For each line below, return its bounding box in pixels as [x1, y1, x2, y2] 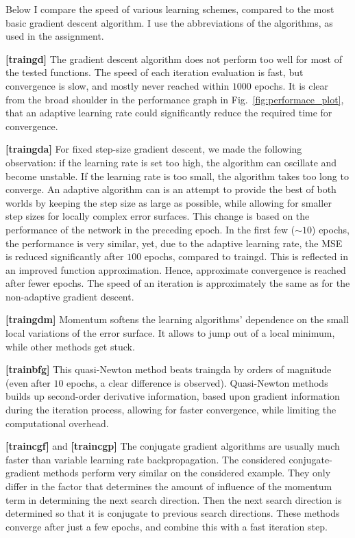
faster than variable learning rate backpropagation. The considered [5, 452, 286, 466]
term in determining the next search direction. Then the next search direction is [5, 492, 342, 507]
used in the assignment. [5, 29, 104, 43]
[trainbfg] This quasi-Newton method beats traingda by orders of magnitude [5, 362, 332, 376]
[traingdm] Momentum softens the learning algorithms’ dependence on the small [5, 312, 349, 326]
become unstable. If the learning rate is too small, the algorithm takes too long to [5, 168, 349, 183]
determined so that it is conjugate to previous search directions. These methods [5, 506, 340, 520]
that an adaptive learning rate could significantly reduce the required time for [5, 105, 332, 120]
